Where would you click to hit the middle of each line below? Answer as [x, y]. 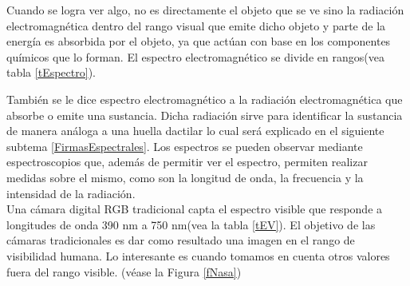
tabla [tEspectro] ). [51, 72]
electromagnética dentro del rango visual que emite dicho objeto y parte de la [196, 25]
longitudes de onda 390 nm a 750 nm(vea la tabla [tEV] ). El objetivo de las [191, 224]
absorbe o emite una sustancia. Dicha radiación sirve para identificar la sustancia [205, 115]
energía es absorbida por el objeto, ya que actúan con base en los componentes [199, 41]
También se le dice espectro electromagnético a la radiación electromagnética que [205, 99]
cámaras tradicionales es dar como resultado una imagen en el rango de [181, 240]
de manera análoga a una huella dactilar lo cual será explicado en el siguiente [195, 131]
